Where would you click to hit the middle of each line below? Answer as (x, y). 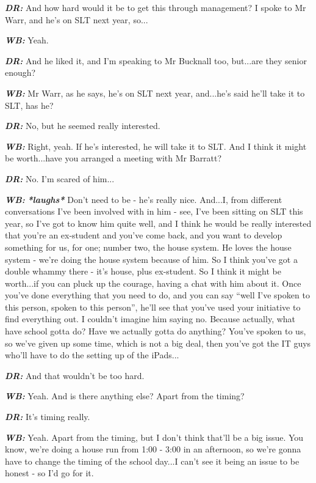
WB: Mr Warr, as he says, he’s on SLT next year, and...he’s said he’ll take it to (155, 93)
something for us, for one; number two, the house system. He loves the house (148, 247)
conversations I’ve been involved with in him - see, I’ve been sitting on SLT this (154, 211)
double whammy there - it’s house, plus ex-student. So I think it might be (143, 271)
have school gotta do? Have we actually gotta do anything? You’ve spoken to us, (156, 331)
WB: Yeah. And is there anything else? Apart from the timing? (125, 396)
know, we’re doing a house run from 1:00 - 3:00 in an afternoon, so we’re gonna (153, 449)
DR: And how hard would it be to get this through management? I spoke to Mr (156, 7)
